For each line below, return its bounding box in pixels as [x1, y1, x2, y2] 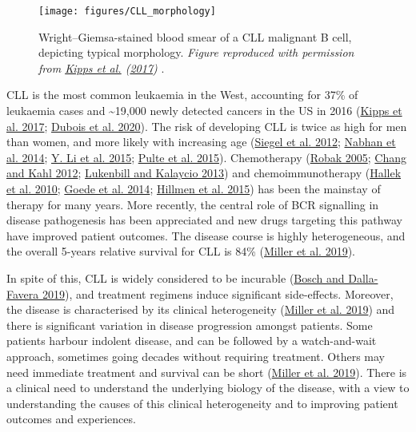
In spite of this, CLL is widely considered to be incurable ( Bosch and [6, 269, 345, 286]
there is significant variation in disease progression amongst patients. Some [6, 316, 373, 333]
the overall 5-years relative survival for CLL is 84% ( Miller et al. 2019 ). [6, 243, 355, 260]
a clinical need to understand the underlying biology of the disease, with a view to [6, 379, 410, 396]
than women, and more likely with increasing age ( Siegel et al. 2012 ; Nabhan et [6, 133, 396, 150]
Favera [6, 285, 39, 302]
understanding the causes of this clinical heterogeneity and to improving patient [6, 394, 398, 411]
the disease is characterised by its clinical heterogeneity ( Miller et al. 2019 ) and [6, 301, 395, 318]
